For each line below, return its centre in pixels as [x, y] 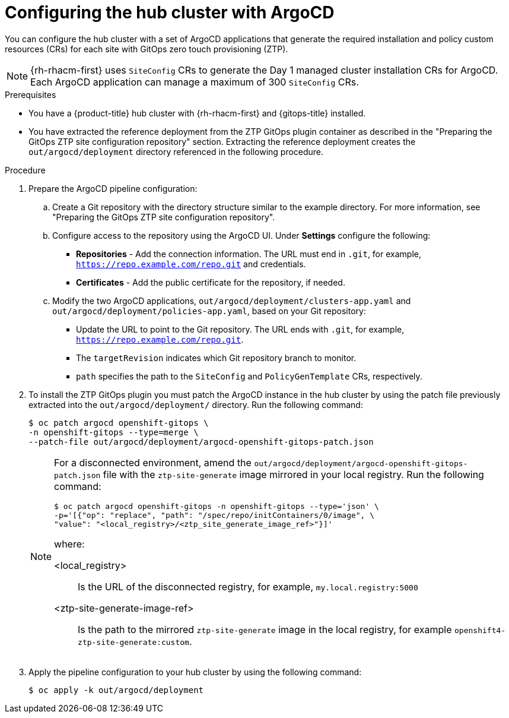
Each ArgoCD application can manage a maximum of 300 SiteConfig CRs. [195, 82]
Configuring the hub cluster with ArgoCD [170, 12]
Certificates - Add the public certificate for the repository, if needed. [211, 282]
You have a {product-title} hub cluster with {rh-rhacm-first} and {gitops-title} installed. [197, 113]
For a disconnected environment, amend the [153, 462]
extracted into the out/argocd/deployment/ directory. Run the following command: [196, 404]
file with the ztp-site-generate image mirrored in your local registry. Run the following [293, 474]
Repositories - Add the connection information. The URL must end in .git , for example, [249, 254]
